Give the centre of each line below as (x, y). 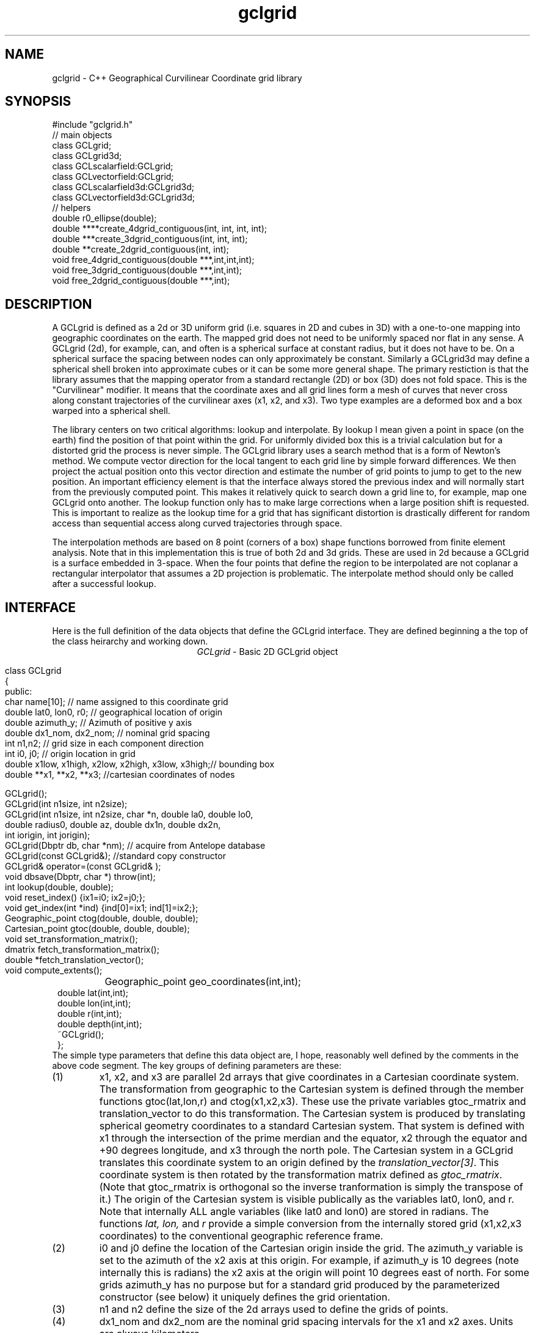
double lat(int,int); (93, 993)
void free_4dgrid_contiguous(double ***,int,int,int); (153, 260)
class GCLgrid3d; (87, 156)
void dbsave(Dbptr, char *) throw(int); (80, 877)
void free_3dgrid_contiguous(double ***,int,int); (147, 270)
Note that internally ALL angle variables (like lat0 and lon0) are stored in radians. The (294, 1212)
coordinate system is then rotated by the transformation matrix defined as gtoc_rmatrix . (301, 1175)
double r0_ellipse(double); (104, 218)
